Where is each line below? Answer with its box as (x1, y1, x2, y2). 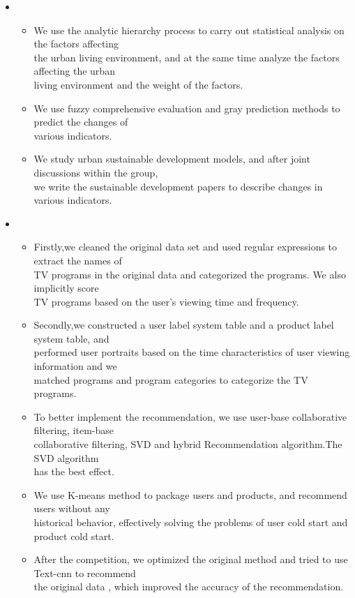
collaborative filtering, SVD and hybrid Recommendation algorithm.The (33, 437, 342, 451)
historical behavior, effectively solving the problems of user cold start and (33, 515, 348, 529)
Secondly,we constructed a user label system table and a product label (33, 317, 334, 332)
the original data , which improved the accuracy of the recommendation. (33, 579, 344, 594)
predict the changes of (33, 114, 128, 129)
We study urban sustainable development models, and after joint (33, 151, 310, 166)
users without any (33, 501, 110, 516)
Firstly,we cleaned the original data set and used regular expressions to (33, 239, 338, 254)
